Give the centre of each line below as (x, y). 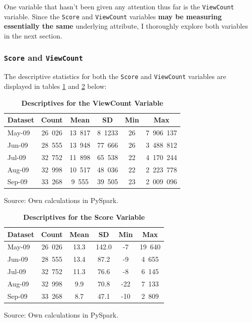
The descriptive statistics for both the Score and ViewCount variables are (115, 76)
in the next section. (33, 35)
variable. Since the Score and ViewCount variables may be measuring (113, 16)
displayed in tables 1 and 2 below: (55, 86)
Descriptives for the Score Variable (84, 217)
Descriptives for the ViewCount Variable (92, 102)
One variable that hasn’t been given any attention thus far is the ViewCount (119, 6)
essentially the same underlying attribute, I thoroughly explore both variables (126, 26)
